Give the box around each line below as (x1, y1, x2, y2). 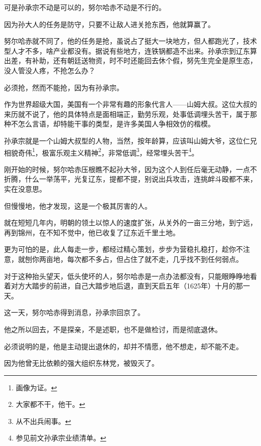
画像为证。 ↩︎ (16, 382, 57, 392)
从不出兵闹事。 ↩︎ (16, 415, 71, 426)
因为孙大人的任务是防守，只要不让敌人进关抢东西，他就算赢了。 (4, 19, 215, 29)
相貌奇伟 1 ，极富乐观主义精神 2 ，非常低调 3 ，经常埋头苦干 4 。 (4, 145, 199, 158)
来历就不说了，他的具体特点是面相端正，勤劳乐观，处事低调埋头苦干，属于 (4, 108, 250, 119)
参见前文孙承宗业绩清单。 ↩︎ (16, 432, 106, 443)
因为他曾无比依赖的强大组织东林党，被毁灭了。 (4, 358, 159, 368)
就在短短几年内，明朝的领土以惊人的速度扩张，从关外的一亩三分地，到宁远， (4, 217, 257, 228)
